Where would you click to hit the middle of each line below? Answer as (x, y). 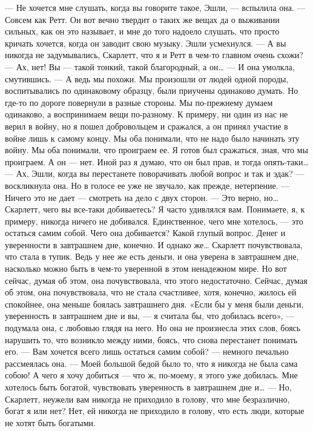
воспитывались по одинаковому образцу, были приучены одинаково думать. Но (152, 90)
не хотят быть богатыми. (50, 422)
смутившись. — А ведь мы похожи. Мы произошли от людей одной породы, (147, 78)
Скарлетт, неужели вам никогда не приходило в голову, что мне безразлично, (147, 399)
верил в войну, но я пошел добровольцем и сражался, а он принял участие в (147, 126)
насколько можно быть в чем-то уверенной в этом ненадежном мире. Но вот (146, 268)
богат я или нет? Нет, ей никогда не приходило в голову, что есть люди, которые (155, 411)
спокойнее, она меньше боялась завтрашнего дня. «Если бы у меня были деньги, (154, 304)
